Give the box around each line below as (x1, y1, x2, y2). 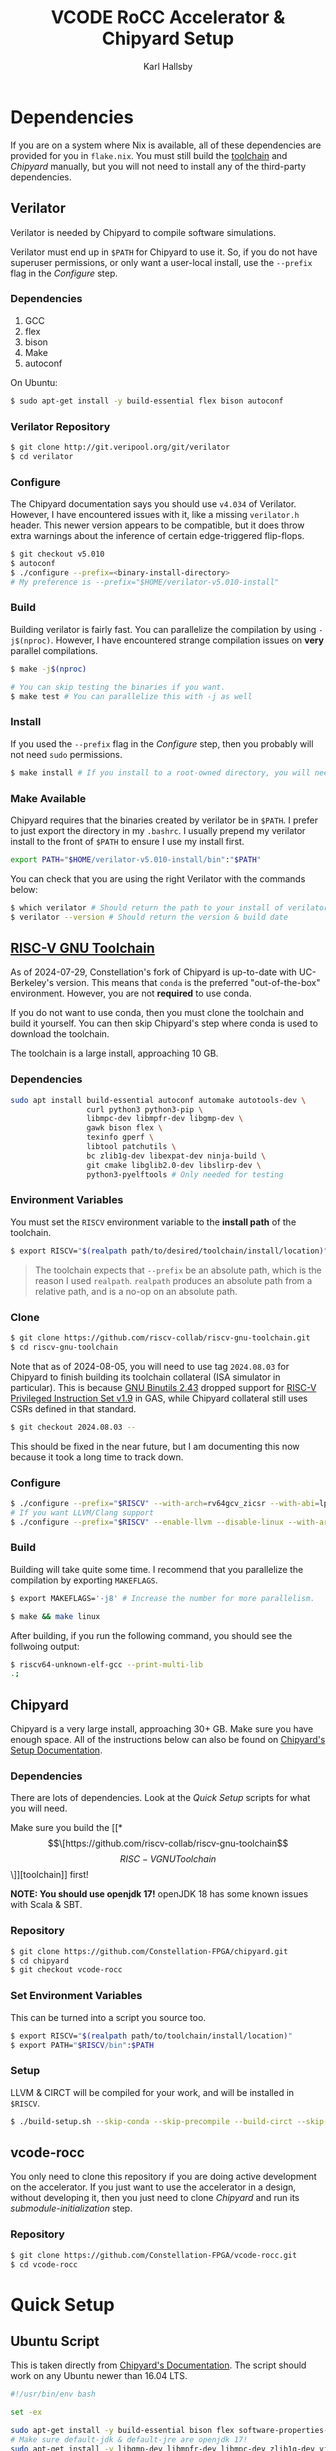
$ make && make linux (10, 1611, 101, 1621)
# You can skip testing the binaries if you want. (10, 682, 226, 692)
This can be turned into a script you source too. (10, 2011, 207, 2023)
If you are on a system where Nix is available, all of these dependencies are (10, 139, 322, 151)
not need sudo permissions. (10, 748, 123, 760)
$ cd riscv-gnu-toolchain (10, 1342, 118, 1352)
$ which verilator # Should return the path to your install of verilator (10, 902, 329, 913)
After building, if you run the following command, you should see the (10, 1629, 293, 1641)
